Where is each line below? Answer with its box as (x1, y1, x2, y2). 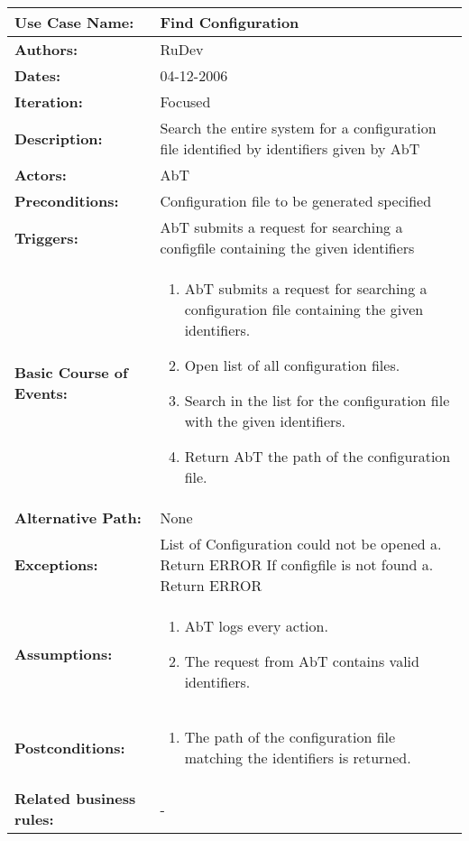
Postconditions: (14, 736, 125, 758)
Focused (160, 91, 211, 112)
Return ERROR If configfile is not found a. (160, 554, 434, 575)
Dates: (14, 65, 61, 86)
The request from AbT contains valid (184, 651, 419, 671)
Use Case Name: (14, 12, 134, 32)
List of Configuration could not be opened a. (160, 533, 442, 554)
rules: (14, 809, 54, 829)
